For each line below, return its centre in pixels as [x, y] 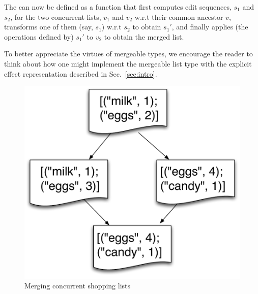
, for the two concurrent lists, [56, 17]
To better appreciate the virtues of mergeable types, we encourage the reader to [128, 54]
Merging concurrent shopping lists [78, 286]
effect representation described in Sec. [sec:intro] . [81, 73]
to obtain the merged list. [144, 36]
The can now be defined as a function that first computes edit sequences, [118, 7]
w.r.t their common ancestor [179, 17]
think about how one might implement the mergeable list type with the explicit [128, 63]
